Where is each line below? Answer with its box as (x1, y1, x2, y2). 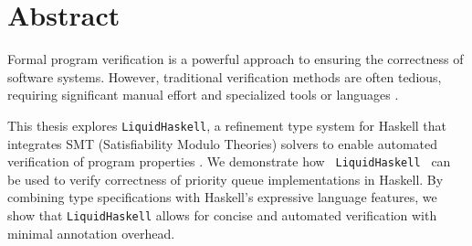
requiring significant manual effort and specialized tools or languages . (7, 85, 399, 104)
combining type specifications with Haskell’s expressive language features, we (7, 187, 437, 207)
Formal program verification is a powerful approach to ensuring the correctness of (7, 49, 464, 69)
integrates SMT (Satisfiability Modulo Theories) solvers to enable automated (7, 134, 438, 153)
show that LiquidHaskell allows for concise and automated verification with (7, 206, 437, 224)
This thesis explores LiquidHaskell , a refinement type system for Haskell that (7, 115, 447, 134)
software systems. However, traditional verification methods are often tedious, (7, 67, 442, 86)
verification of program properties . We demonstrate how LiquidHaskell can (7, 152, 451, 171)
